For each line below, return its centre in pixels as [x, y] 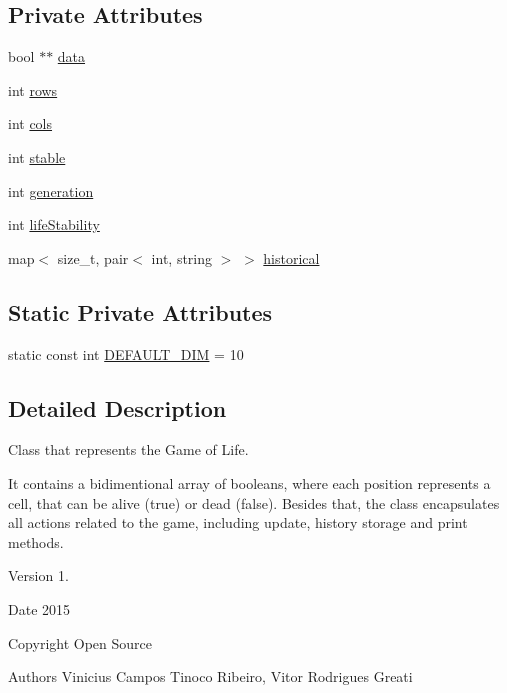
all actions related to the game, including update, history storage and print [238, 522]
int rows [33, 89]
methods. [36, 541]
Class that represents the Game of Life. [128, 449]
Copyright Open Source [80, 642]
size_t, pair [93, 257]
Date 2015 [39, 608]
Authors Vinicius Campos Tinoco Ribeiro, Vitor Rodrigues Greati [210, 676]
